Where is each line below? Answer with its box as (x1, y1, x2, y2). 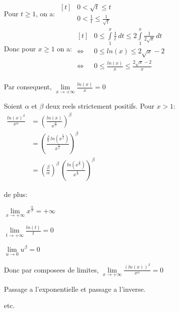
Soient (4, 101, 23, 111)
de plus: (4, 189, 28, 199)
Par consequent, (4, 81, 52, 92)
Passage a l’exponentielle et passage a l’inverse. (4, 283, 146, 294)
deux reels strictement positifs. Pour (45, 101, 155, 111)
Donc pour (4, 43, 36, 53)
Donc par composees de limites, (4, 264, 99, 274)
